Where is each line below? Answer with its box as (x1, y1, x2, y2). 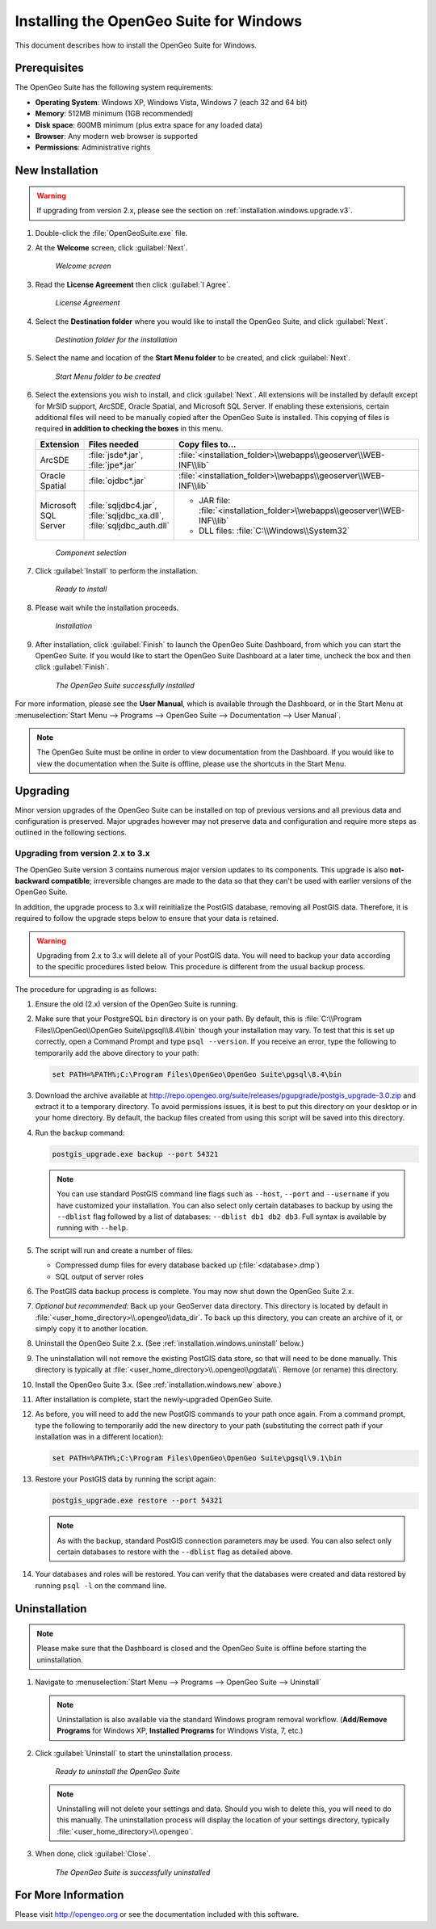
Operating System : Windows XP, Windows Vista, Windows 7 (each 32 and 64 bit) (35, 97, 308, 107)
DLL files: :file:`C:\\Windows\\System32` (199, 525, 350, 536)
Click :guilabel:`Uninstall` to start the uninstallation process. (35, 1748, 233, 1758)
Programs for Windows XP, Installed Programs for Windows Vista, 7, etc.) (57, 1725, 304, 1736)
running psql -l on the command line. (35, 1580, 167, 1591)
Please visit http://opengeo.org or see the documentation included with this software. (15, 1910, 300, 1919)
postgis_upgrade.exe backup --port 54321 (52, 1149, 219, 1158)
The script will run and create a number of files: (35, 1245, 194, 1255)
